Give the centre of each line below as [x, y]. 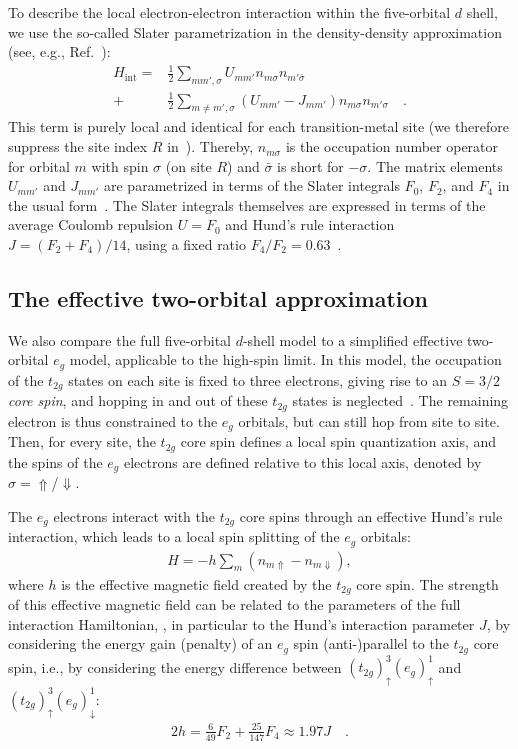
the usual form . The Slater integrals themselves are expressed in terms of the [247, 204]
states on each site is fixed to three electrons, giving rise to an [258, 379]
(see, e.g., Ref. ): [59, 51]
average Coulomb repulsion [91, 224]
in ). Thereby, [210, 146]
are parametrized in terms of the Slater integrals [252, 185]
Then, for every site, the [82, 441]
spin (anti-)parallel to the [371, 643]
